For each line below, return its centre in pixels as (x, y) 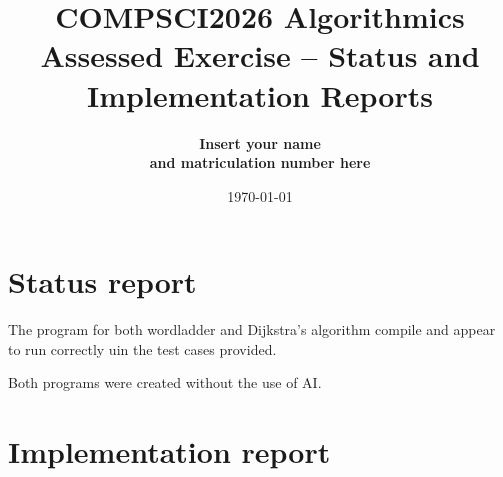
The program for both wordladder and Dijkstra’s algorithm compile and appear (252, 329)
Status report (102, 281)
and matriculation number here (260, 162)
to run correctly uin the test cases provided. (142, 348)
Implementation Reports (260, 94)
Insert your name (260, 142)
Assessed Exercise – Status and (260, 55)
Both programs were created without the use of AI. (165, 382)
